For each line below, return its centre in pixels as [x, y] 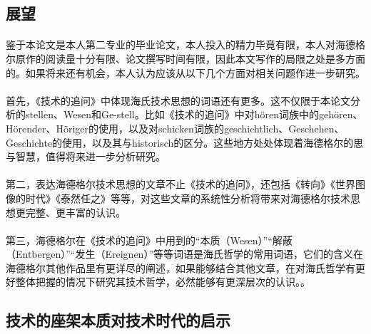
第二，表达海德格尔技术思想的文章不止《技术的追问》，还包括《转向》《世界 [181, 184]
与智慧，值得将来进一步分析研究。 [86, 156]
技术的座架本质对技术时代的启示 [118, 320]
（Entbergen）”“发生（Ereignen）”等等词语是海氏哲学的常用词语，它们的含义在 [184, 254]
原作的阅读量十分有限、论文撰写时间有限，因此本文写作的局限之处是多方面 [190, 58]
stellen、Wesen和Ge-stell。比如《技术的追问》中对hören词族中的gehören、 [194, 114]
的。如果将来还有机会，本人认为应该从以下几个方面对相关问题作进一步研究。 [185, 72]
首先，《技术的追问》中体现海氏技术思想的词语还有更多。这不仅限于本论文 [178, 100]
